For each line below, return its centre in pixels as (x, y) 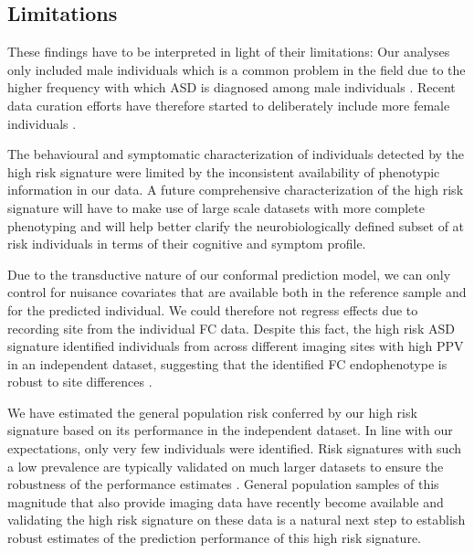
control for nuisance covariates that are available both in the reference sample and (237, 292)
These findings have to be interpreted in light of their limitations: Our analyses (229, 52)
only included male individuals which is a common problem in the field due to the (237, 69)
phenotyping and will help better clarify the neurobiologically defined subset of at (236, 225)
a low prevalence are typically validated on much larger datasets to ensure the (226, 466)
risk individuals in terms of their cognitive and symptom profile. (187, 244)
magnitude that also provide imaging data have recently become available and (226, 501)
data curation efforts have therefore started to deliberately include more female (229, 105)
